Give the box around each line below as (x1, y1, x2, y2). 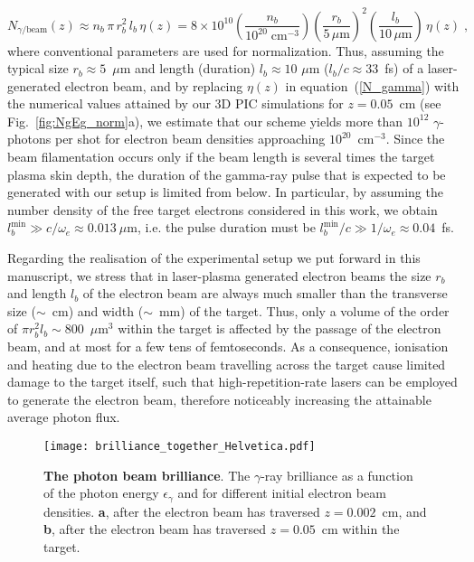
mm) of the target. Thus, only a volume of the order (158, 301, 450, 320)
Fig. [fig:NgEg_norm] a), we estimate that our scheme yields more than (7, 111, 403, 130)
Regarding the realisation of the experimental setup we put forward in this (7, 248, 421, 267)
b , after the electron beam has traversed (43, 520, 267, 539)
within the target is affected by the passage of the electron (118, 319, 441, 338)
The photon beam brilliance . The (43, 465, 251, 484)
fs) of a (384, 59, 424, 78)
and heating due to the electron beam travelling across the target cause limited (7, 354, 446, 373)
